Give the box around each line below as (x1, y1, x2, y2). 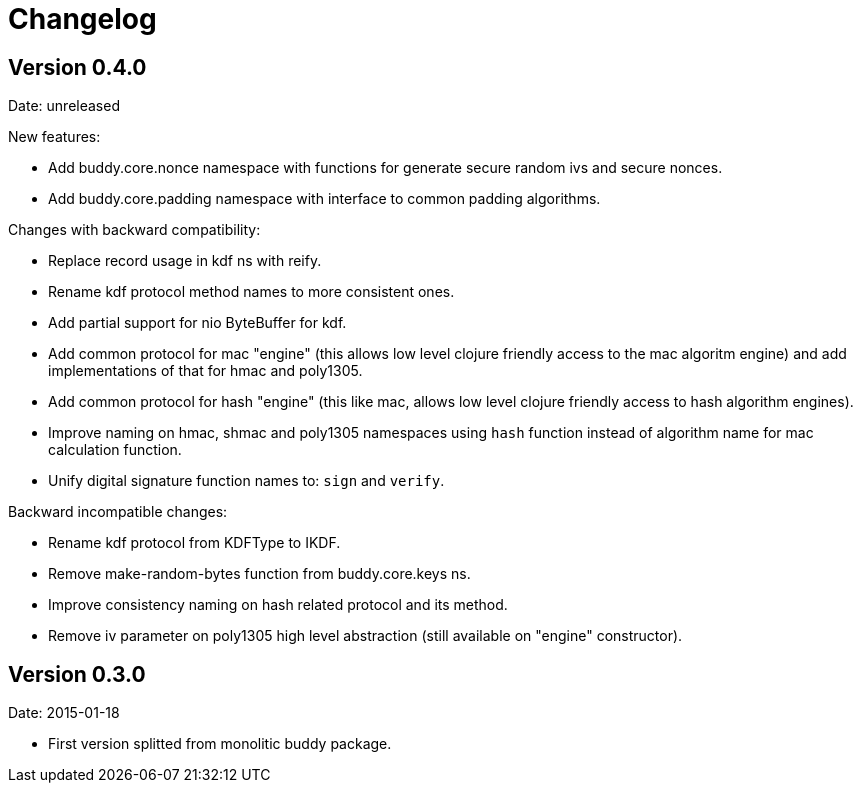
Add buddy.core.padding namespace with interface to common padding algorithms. (48, 190, 601, 208)
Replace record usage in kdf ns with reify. (48, 252, 322, 270)
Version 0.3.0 (8, 661, 146, 687)
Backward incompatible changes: (8, 503, 228, 521)
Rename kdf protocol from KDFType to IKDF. (48, 534, 341, 552)
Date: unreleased (8, 97, 120, 115)
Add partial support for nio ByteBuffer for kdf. (48, 314, 347, 332)
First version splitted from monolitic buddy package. (48, 735, 392, 753)
